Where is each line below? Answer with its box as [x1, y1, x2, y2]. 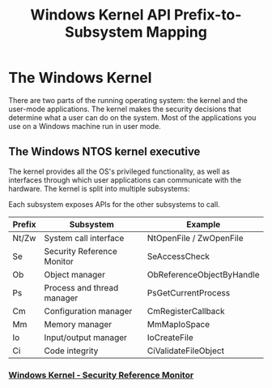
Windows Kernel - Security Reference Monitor [8, 369, 194, 381]
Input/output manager [44, 331, 128, 343]
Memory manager [44, 318, 113, 330]
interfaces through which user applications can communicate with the [8, 175, 241, 184]
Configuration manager [44, 305, 133, 317]
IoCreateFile [147, 331, 194, 343]
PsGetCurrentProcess [147, 287, 231, 298]
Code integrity [44, 345, 99, 356]
